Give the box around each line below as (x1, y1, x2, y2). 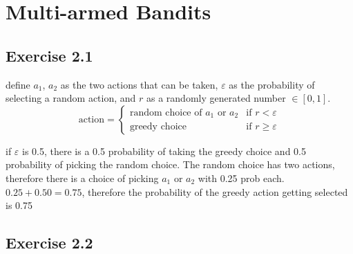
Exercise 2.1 (6, 44, 93, 66)
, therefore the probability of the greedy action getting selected (82, 184, 348, 199)
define (6, 77, 30, 91)
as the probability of (229, 77, 315, 91)
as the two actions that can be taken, (60, 77, 218, 91)
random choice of (129, 108, 202, 118)
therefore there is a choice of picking (6, 170, 159, 185)
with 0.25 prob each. (198, 170, 285, 185)
